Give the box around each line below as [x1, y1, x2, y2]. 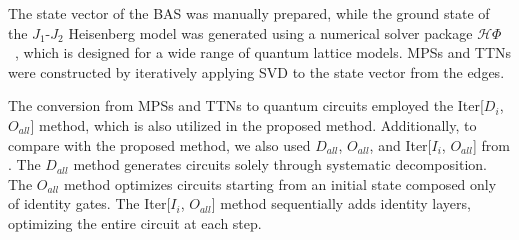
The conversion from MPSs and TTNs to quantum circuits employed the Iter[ [8, 95, 484, 116]
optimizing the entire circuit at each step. [8, 212, 262, 233]
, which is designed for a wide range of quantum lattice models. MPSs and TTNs [15, 42, 512, 63]
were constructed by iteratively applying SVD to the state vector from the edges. [8, 61, 505, 82]
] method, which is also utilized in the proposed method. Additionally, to [30, 114, 477, 135]
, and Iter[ [369, 134, 432, 155]
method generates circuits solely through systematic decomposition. [73, 154, 487, 175]
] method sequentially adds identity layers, [211, 193, 471, 214]
